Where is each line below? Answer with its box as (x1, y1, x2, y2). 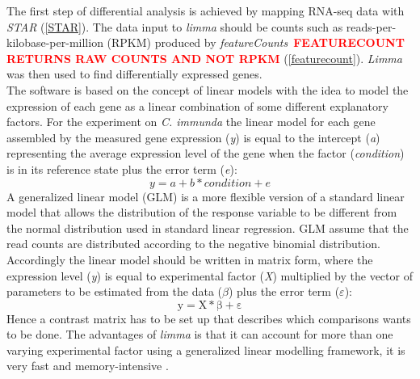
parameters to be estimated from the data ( (6, 283, 223, 300)
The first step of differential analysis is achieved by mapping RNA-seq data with (6, 2, 405, 19)
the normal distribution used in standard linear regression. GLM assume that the (6, 219, 409, 236)
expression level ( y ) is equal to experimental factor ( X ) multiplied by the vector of (6, 267, 413, 284)
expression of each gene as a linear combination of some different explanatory (6, 97, 388, 114)
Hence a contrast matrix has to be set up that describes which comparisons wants (6, 310, 411, 326)
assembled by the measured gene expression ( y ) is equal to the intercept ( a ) (6, 128, 380, 145)
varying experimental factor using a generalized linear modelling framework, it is (6, 341, 405, 358)
